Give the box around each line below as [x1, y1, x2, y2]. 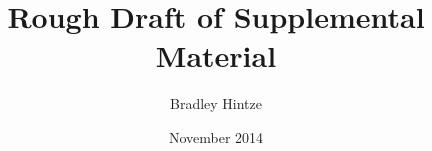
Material [155, 35, 277, 76]
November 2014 [168, 126, 264, 147]
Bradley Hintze [169, 93, 262, 114]
